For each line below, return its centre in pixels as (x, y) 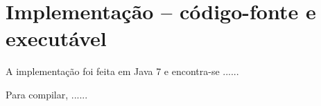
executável (56, 38)
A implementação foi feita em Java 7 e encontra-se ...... (122, 71)
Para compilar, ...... (47, 94)
